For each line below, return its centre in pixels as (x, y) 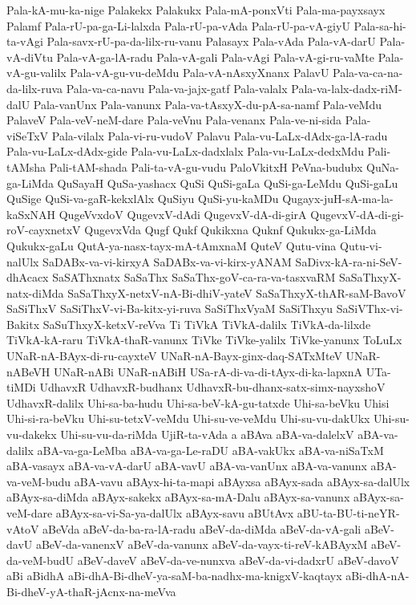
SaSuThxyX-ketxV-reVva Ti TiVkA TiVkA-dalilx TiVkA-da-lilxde (207, 324)
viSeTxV (28, 135)
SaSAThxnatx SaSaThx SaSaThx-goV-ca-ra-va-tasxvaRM (194, 277)
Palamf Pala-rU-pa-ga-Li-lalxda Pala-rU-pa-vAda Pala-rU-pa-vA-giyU (178, 25)
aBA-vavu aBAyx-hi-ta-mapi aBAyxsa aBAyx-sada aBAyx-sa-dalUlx (242, 481)
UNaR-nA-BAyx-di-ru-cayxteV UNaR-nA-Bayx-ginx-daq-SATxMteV (174, 356)
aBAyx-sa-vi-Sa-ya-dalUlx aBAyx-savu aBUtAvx (175, 513)
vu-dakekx (32, 434)
